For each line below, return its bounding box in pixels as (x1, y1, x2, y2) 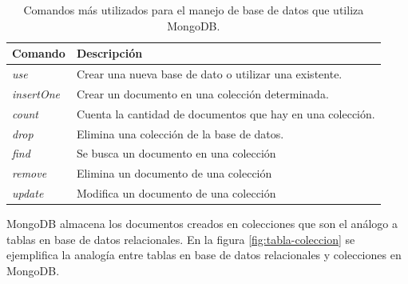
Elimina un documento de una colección (76, 165, 272, 182)
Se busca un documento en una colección (76, 145, 276, 162)
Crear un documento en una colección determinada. (76, 85, 329, 102)
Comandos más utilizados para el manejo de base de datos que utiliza (23, 2, 364, 18)
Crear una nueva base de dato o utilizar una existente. (76, 66, 343, 82)
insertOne (12, 85, 60, 102)
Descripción (76, 45, 143, 62)
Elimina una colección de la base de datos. (76, 125, 284, 142)
